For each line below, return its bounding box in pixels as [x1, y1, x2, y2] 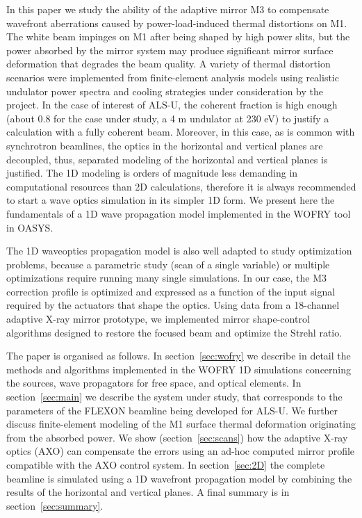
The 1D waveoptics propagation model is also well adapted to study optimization [6, 243, 352, 258]
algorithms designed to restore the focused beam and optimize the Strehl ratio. [6, 325, 343, 339]
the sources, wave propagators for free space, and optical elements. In [6, 375, 302, 390]
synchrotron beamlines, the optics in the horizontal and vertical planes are [6, 138, 323, 152]
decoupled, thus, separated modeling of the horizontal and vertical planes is [6, 152, 328, 166]
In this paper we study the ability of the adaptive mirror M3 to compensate [6, 2, 329, 16]
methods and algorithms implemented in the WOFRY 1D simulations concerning [6, 362, 352, 376]
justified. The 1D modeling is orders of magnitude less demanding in [6, 165, 298, 180]
